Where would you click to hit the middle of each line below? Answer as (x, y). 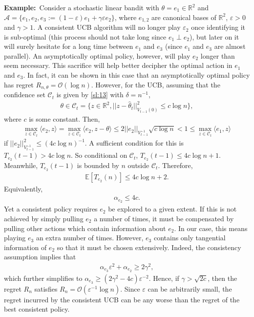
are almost (230, 46)
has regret (19, 84)
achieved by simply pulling (44, 218)
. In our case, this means (211, 228)
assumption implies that (40, 257)
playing (15, 238)
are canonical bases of (184, 17)
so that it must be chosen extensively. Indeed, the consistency (149, 247)
